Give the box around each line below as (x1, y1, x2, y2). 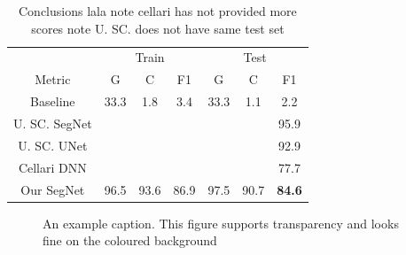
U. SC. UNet (18, 135, 88, 154)
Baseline (30, 92, 75, 111)
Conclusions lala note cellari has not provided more (19, 2, 297, 19)
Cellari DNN (18, 158, 87, 176)
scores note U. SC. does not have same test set (31, 19, 285, 37)
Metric (35, 70, 71, 89)
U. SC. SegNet (13, 113, 92, 132)
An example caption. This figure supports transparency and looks (43, 213, 399, 232)
